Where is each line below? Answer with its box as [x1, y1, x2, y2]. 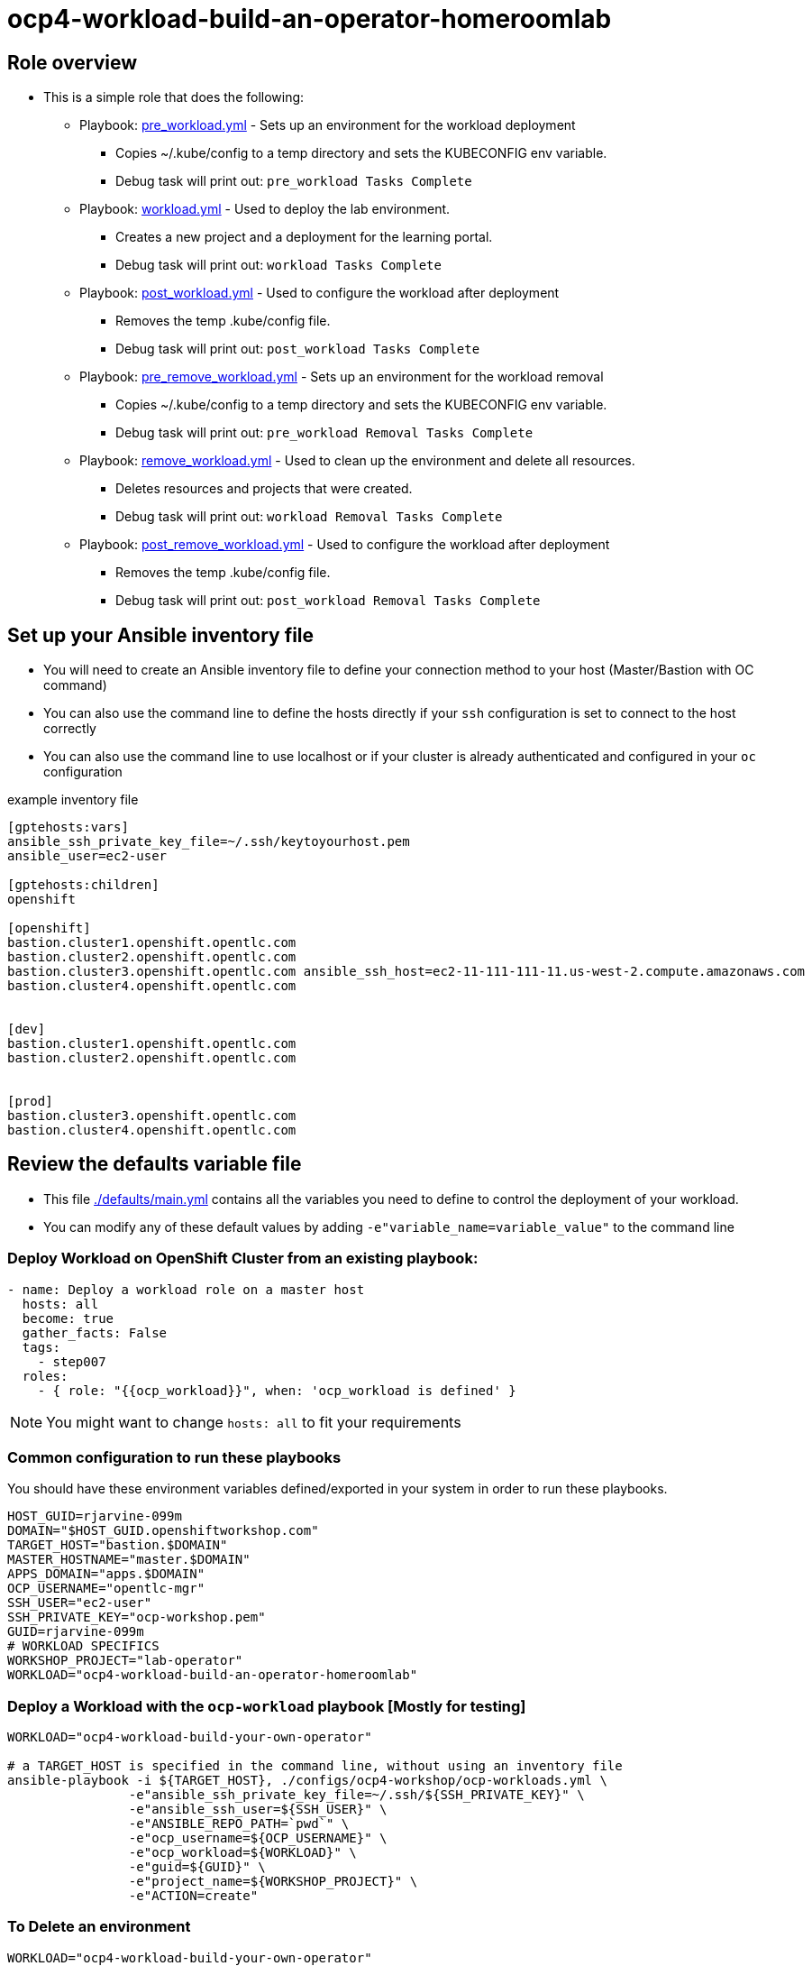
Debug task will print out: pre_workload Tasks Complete [115, 173, 472, 189]
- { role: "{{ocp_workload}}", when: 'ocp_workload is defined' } [37, 1383, 516, 1398]
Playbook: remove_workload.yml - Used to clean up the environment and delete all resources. [79, 453, 635, 469]
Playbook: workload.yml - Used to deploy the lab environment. [79, 201, 451, 217]
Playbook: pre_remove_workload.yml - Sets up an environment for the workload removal [79, 369, 604, 385]
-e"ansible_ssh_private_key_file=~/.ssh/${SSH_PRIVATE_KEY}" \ [128, 1787, 585, 1803]
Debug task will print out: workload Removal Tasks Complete [115, 509, 503, 525]
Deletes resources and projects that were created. [115, 481, 413, 497]
